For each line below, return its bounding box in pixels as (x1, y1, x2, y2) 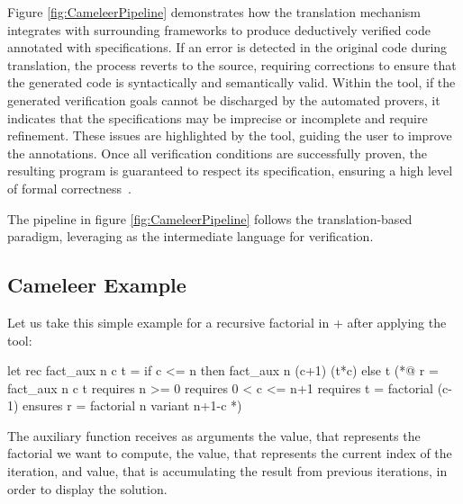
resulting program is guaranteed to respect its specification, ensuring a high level (7, 161, 453, 180)
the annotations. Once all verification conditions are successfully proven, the (7, 143, 428, 162)
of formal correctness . (7, 178, 132, 197)
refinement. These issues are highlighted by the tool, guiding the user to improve (7, 126, 452, 145)
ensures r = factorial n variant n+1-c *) (23, 396, 242, 415)
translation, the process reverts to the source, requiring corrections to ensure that (7, 55, 457, 74)
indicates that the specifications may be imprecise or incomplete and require (7, 108, 428, 127)
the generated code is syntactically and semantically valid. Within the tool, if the (7, 73, 456, 92)
